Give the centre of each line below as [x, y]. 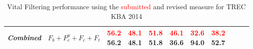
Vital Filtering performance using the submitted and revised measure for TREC [126, 6]
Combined [24, 37]
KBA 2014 [126, 16]
